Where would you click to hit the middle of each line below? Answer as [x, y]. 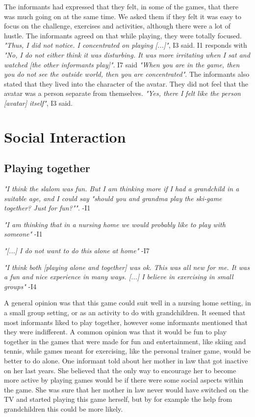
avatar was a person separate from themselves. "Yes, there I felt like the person [122, 93]
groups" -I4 [20, 286]
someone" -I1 [23, 234]
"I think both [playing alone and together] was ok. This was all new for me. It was [127, 267]
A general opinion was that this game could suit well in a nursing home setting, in [127, 303]
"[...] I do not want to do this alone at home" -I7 [77, 251]
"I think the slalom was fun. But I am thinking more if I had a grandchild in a [122, 189]
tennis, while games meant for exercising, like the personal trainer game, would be [127, 351]
